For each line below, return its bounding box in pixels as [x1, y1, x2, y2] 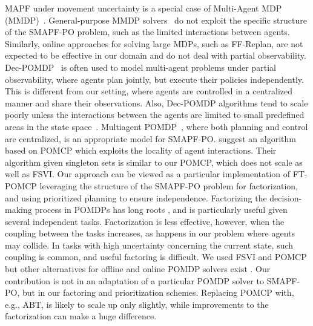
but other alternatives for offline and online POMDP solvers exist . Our [5, 262, 271, 275]
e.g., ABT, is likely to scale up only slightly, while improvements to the [5, 298, 269, 310]
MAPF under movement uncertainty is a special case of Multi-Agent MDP [5, 2, 282, 14]
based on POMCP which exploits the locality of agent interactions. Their [5, 144, 277, 157]
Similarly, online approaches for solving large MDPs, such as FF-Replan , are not [5, 37, 303, 50]
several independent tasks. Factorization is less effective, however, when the [5, 215, 285, 227]
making [5, 203, 32, 216]
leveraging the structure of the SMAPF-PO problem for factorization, [39, 179, 298, 192]
